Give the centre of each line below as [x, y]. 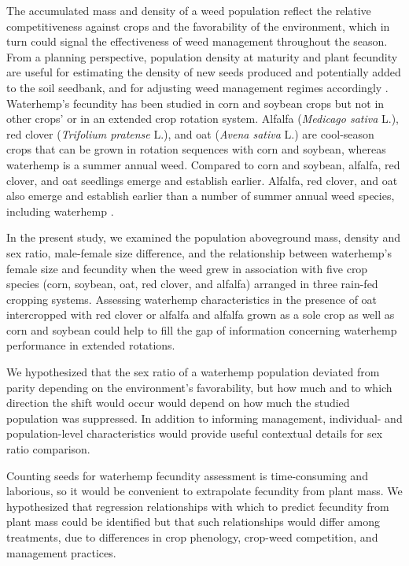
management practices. [61, 552]
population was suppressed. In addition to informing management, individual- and [204, 418]
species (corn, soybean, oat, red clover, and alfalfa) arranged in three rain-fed [192, 284]
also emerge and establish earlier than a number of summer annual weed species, [201, 196]
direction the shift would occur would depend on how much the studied [178, 403]
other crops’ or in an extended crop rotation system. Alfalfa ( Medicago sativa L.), [203, 118]
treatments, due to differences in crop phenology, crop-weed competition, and [192, 537]
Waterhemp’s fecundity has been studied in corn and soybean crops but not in [195, 103]
